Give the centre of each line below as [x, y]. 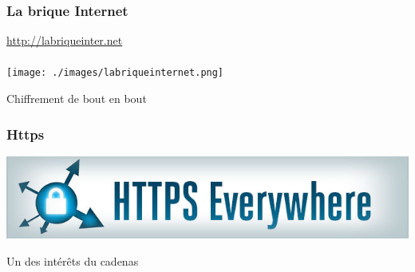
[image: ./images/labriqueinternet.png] [115, 73]
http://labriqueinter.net [65, 40]
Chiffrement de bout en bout [77, 99]
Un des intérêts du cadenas [73, 260]
